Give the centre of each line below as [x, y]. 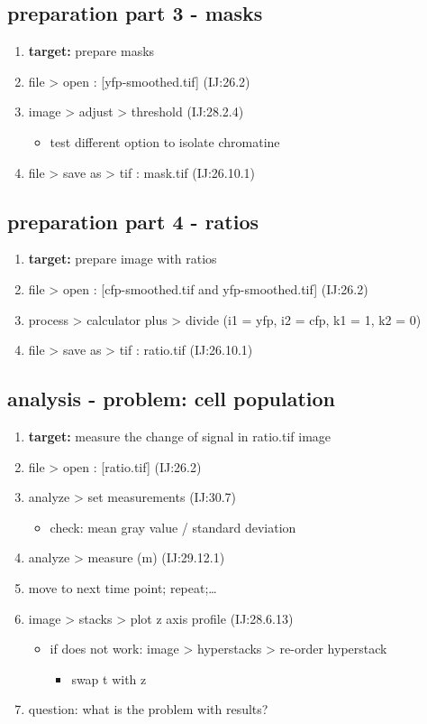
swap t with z [109, 678]
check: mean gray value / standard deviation [173, 527]
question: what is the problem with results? [148, 709]
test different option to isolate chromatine [165, 141]
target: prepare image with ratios [123, 259]
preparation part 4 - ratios [133, 221]
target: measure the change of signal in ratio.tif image [180, 436]
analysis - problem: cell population [171, 399]
